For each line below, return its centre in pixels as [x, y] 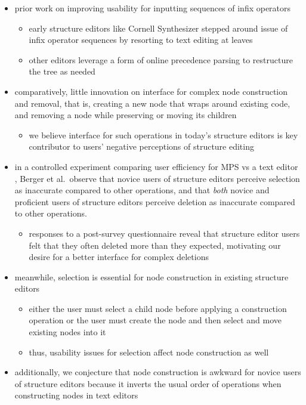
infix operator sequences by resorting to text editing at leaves [141, 40]
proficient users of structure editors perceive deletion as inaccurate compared [155, 201]
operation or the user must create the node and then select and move [155, 320]
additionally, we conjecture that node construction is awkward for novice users [158, 372]
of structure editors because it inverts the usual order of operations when [148, 383]
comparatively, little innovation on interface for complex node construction [151, 91]
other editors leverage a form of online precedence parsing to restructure [161, 59]
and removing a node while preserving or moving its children [126, 115]
